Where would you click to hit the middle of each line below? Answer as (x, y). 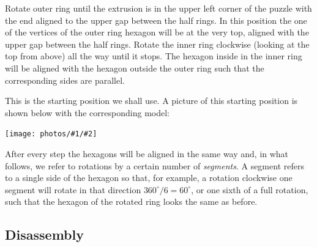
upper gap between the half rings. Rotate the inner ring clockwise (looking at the (157, 44)
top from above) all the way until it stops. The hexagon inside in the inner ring (154, 56)
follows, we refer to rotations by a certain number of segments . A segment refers (155, 165)
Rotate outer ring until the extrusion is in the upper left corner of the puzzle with (158, 8)
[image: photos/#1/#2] (51, 134)
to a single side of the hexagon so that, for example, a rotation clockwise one (149, 178)
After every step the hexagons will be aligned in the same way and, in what (147, 153)
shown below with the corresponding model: (87, 112)
